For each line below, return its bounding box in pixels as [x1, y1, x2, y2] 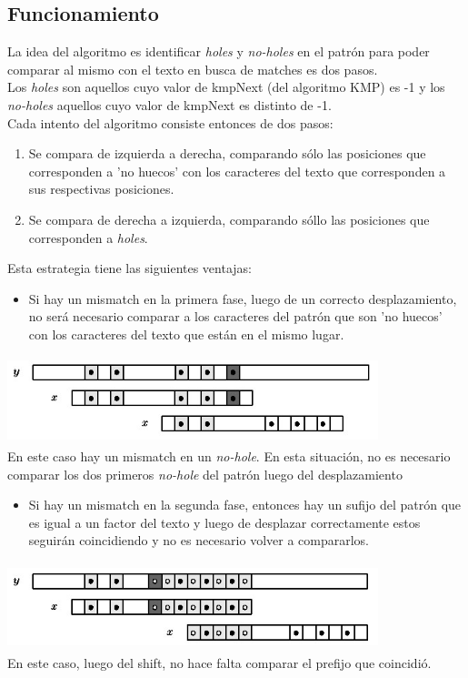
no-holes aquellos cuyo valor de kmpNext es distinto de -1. [7, 95, 332, 114]
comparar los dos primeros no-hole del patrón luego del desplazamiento [7, 464, 403, 483]
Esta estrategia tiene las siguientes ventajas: [7, 258, 252, 278]
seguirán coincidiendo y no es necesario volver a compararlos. [28, 531, 370, 550]
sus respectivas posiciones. [28, 179, 174, 198]
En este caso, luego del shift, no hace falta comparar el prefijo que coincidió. [7, 653, 432, 672]
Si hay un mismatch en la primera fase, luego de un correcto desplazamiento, [28, 288, 457, 308]
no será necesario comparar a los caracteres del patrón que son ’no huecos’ [28, 307, 443, 326]
